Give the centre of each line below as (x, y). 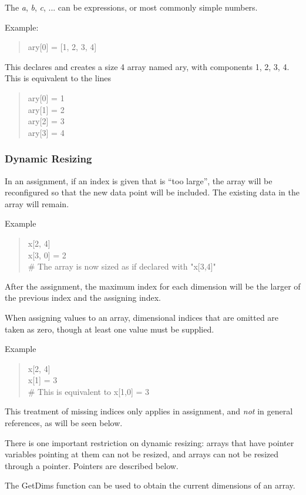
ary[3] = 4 (46, 132)
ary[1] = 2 (46, 109)
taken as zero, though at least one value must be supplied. (110, 329)
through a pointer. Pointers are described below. (92, 465)
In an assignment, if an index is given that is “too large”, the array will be (139, 180)
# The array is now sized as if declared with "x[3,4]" (122, 266)
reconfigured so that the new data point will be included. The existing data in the (152, 192)
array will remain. (37, 203)
